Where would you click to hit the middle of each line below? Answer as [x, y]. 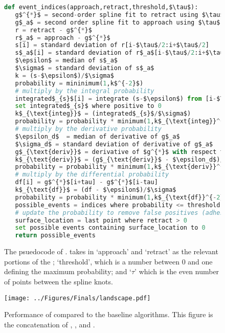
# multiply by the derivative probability [88, 129]
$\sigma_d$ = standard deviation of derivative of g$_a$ [114, 144]
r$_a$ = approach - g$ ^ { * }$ [63, 38]
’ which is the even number [177, 271]
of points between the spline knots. [59, 281]
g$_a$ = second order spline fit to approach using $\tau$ [118, 22]
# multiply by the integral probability [85, 91]
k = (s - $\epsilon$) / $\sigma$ [64, 75]
